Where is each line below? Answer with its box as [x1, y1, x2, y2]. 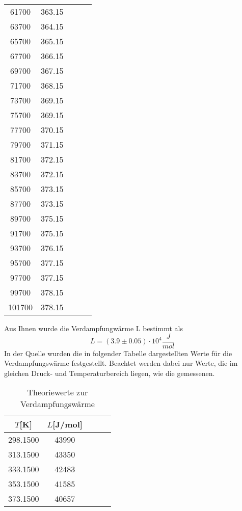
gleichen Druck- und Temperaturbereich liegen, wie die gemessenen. [4, 367, 215, 378]
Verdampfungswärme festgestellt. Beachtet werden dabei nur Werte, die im [4, 358, 238, 368]
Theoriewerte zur [27, 386, 88, 398]
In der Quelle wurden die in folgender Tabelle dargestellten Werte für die [4, 347, 232, 358]
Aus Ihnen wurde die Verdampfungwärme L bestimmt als [4, 323, 183, 333]
